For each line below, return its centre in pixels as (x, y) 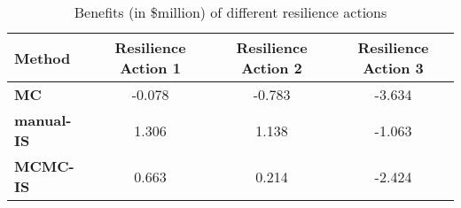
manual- (43, 120)
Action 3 (393, 68)
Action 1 (150, 68)
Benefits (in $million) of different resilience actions (230, 12)
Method (43, 58)
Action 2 (272, 68)
